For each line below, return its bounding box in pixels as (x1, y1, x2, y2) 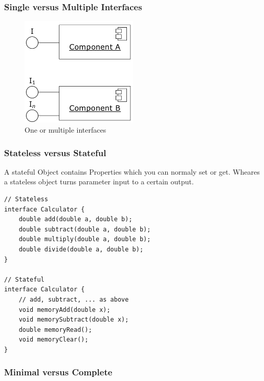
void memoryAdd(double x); (18, 306, 111, 313)
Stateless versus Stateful (4, 146, 106, 159)
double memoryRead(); (18, 326, 92, 333)
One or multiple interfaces (25, 124, 106, 135)
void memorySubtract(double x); (18, 316, 129, 324)
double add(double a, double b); (18, 216, 133, 223)
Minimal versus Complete (4, 366, 113, 378)
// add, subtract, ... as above (18, 295, 129, 303)
